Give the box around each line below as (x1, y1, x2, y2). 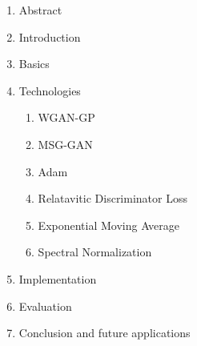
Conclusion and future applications (18, 324, 191, 341)
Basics (18, 55, 50, 72)
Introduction (18, 28, 81, 45)
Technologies (18, 82, 81, 99)
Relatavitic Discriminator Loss (38, 190, 187, 207)
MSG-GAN (38, 135, 93, 152)
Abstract (18, 2, 62, 18)
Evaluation (18, 297, 72, 314)
